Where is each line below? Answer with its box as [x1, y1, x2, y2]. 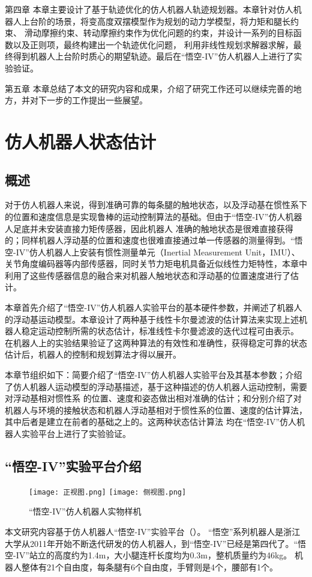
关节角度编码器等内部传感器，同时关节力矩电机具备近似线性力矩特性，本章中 [5, 257, 307, 270]
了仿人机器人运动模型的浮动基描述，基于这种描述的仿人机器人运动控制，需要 [5, 380, 307, 392]
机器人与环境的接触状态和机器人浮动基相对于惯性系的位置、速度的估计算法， [5, 403, 307, 416]
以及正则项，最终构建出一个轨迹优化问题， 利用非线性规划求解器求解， [13, 38, 293, 50]
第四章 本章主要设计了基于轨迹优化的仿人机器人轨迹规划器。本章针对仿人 [5, 3, 293, 15]
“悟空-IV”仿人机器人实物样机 [29, 505, 142, 517]
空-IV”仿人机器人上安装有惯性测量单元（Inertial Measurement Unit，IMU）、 [5, 245, 300, 258]
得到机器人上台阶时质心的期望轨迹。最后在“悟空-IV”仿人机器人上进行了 [13, 50, 294, 63]
